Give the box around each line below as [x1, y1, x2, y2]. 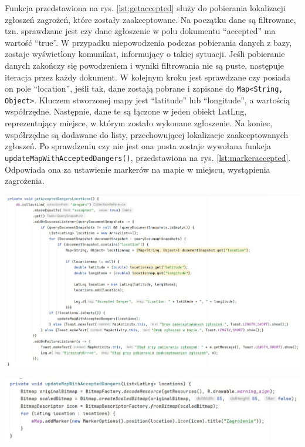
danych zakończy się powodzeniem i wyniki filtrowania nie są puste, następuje [5, 59, 284, 71]
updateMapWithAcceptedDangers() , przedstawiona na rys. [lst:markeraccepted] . [5, 151, 291, 163]
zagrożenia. [5, 174, 45, 187]
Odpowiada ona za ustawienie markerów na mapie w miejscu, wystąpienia [5, 163, 270, 175]
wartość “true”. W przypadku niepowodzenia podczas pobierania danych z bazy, [5, 36, 292, 48]
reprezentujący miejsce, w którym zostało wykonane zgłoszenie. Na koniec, [5, 117, 273, 129]
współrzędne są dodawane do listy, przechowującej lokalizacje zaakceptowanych [5, 128, 289, 140]
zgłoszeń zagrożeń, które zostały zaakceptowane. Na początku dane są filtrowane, [5, 13, 296, 25]
